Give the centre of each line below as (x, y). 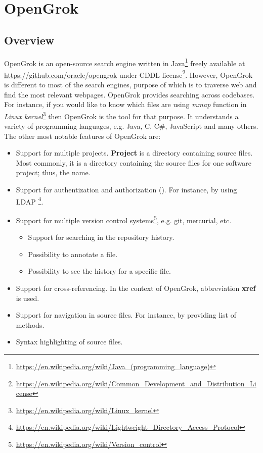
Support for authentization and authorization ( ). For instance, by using (126, 190)
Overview (29, 40)
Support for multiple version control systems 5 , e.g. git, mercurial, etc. (124, 219)
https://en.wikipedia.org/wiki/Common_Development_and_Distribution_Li (136, 383)
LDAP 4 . (30, 200)
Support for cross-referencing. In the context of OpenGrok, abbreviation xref (136, 288)
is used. (28, 298)
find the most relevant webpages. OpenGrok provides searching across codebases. (129, 94)
